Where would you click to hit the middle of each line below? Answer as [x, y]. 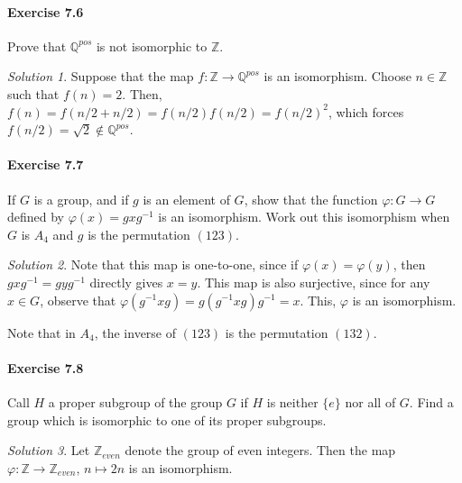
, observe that [78, 300]
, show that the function [311, 199]
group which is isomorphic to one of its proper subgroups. [167, 419]
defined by [36, 217]
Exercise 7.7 [46, 164]
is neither [292, 401]
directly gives [126, 282]
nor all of [370, 401]
